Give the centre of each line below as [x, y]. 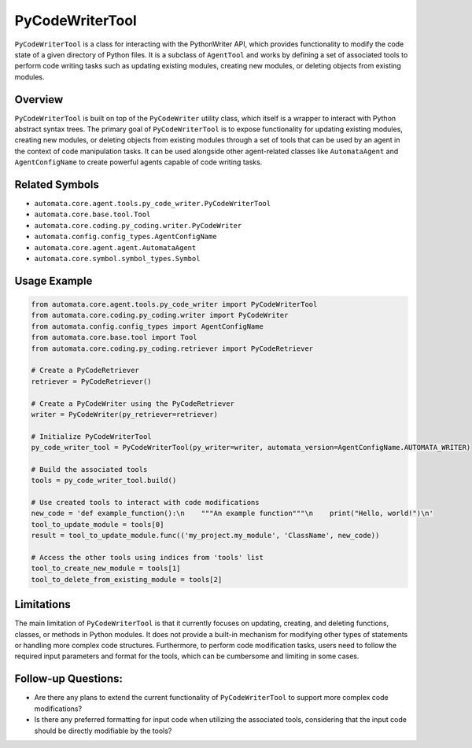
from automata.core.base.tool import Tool [114, 337]
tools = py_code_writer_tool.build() [104, 481]
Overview [39, 99]
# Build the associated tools [89, 469]
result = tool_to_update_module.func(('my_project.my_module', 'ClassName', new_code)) [205, 536]
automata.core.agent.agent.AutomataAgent [115, 247]
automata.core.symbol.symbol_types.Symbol [117, 259]
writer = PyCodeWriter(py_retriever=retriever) [124, 414]
